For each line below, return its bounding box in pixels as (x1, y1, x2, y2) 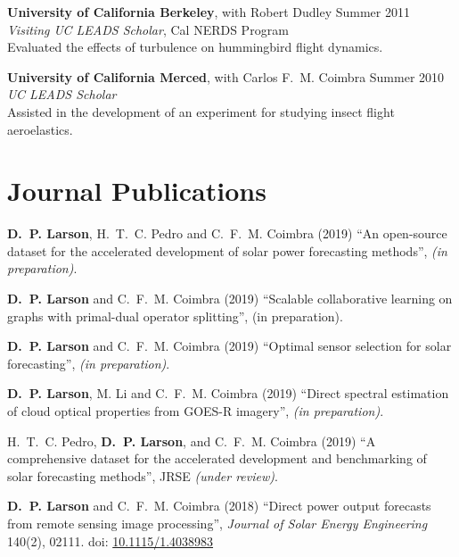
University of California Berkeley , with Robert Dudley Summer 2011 (7, 3, 410, 21)
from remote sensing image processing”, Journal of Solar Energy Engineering (7, 514, 428, 532)
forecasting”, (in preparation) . (7, 353, 170, 372)
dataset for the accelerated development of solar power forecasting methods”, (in (7, 241, 447, 260)
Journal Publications (7, 172, 266, 209)
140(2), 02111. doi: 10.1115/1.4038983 (7, 531, 214, 550)
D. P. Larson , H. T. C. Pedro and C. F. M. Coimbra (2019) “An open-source (7, 224, 447, 243)
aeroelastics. (7, 120, 73, 138)
